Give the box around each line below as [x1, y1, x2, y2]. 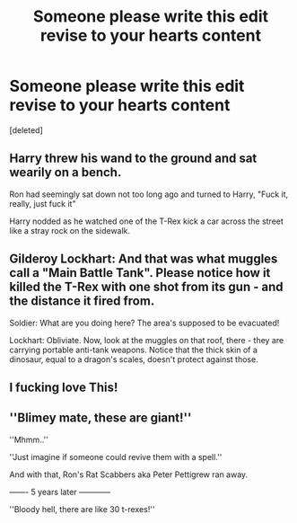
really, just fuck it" [9, 198, 76, 208]
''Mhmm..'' [9, 434, 49, 445]
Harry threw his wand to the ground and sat [9, 151, 258, 166]
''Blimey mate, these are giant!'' [9, 411, 192, 426]
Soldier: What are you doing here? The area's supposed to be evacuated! [9, 317, 280, 328]
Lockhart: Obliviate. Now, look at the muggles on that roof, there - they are [9, 334, 284, 345]
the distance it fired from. [9, 294, 155, 309]
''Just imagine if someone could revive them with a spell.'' [9, 451, 223, 462]
